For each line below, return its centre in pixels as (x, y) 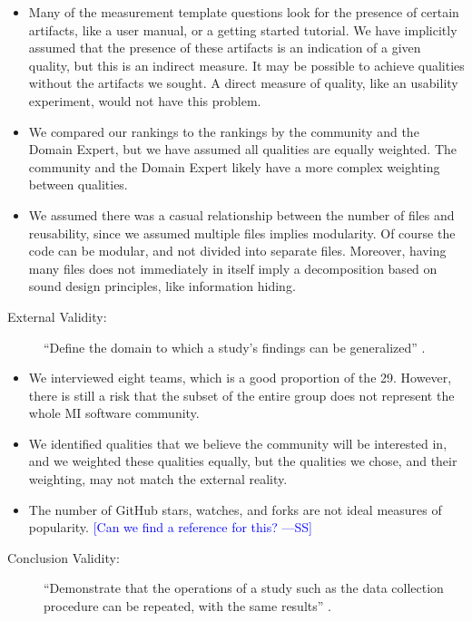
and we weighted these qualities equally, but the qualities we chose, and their (243, 461)
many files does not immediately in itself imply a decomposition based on (233, 268)
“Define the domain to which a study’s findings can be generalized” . (235, 347)
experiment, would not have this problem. (145, 100)
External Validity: (57, 316)
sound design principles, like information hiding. (162, 286)
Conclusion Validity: (64, 557)
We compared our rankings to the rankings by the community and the (224, 131)
